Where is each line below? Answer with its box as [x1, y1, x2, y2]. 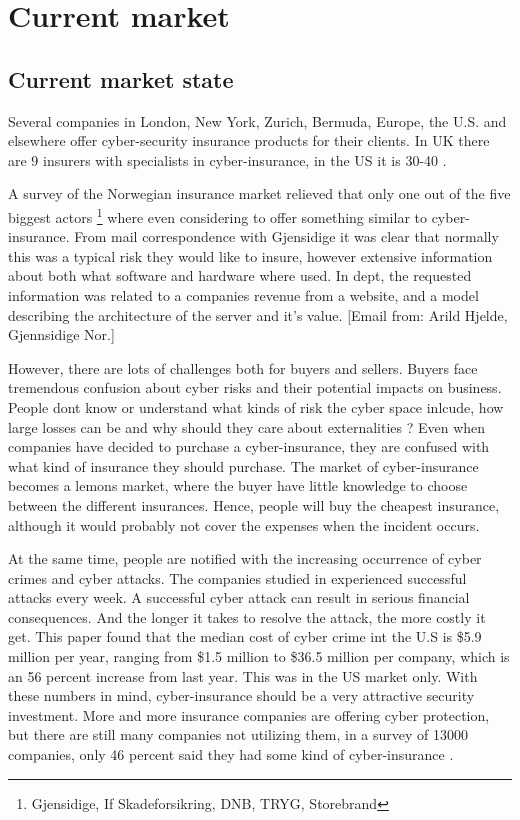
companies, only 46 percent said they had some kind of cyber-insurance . [8, 744, 454, 765]
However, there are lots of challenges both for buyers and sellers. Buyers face [8, 357, 478, 378]
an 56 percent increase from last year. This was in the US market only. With [8, 665, 478, 686]
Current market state [8, 63, 234, 94]
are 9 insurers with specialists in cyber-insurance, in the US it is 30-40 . [8, 149, 447, 170]
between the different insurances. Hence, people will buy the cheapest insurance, [8, 494, 500, 515]
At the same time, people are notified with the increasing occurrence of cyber [8, 548, 482, 569]
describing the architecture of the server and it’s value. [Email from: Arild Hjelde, [8, 304, 508, 325]
